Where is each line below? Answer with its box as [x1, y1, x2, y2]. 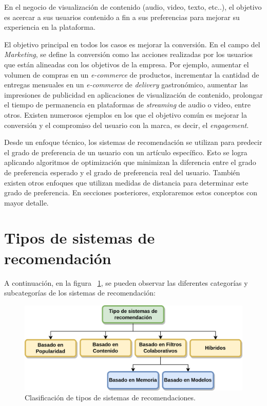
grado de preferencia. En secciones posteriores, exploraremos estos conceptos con [4, 187, 257, 198]
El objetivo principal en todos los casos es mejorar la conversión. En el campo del [4, 39, 260, 49]
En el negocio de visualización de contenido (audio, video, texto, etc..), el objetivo [4, 2, 262, 12]
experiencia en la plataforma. [4, 22, 96, 32]
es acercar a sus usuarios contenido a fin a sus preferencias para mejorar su [4, 11, 240, 22]
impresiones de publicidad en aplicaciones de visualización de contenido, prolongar [4, 89, 263, 100]
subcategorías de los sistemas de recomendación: [4, 287, 156, 298]
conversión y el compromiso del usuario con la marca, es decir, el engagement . [4, 119, 249, 130]
